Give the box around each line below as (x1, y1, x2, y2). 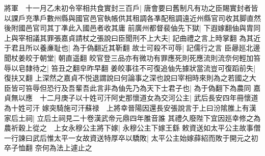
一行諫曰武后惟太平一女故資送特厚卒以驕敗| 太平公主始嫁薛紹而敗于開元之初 (4, 132, 258, 143)
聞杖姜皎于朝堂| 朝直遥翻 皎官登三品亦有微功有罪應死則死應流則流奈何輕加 (4, 52, 254, 63)
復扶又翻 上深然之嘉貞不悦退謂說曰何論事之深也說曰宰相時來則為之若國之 (4, 72, 249, 83)
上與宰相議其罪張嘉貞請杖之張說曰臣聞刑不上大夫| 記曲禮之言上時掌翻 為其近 (4, 32, 261, 43)
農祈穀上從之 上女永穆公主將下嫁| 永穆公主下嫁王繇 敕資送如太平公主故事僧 (4, 122, 261, 133)
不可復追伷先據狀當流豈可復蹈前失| (139, 62, 256, 73)
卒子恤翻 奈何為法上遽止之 (4, 142, 92, 153)
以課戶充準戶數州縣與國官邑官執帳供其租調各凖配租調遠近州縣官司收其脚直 (4, 12, 254, 23)
